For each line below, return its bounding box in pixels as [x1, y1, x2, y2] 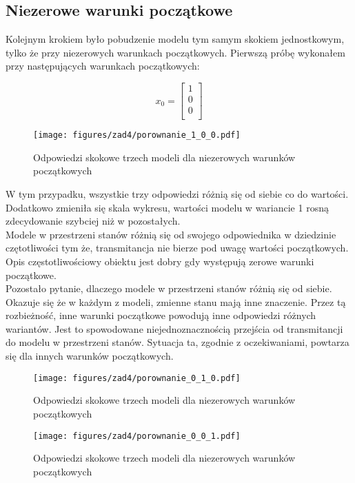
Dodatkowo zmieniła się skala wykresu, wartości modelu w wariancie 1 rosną [6, 200, 329, 214]
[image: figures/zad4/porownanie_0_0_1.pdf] [33, 431, 241, 441]
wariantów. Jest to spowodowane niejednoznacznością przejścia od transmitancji [6, 321, 343, 336]
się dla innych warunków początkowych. [6, 349, 174, 363]
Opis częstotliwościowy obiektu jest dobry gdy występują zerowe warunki [6, 254, 314, 268]
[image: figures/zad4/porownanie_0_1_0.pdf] [33, 373, 241, 383]
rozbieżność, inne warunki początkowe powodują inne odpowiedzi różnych [6, 308, 316, 322]
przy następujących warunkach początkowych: [6, 59, 200, 73]
